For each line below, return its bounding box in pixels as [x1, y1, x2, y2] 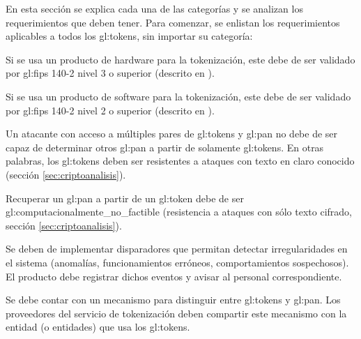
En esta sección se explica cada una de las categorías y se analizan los [6, 1, 303, 15]
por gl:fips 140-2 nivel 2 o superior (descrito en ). [6, 103, 215, 117]
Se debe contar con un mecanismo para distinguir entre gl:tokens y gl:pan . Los [6, 292, 341, 307]
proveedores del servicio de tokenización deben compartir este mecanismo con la [6, 306, 347, 320]
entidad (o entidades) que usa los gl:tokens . [6, 319, 190, 334]
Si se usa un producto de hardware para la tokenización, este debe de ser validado [6, 52, 355, 66]
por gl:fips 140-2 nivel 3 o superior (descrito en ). [6, 66, 215, 80]
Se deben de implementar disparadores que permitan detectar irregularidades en [6, 241, 348, 256]
